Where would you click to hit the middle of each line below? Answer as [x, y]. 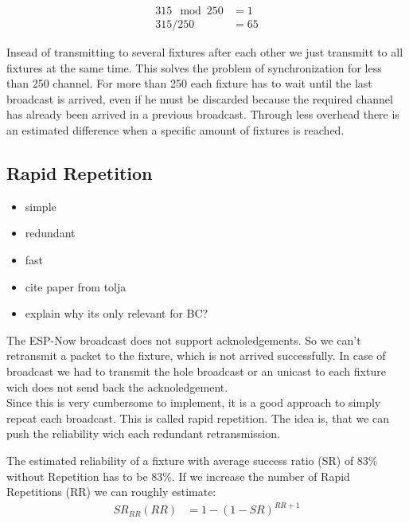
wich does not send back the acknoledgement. [117, 386]
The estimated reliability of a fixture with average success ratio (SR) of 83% [192, 460]
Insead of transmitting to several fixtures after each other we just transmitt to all [205, 52]
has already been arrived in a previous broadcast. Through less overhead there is [203, 114]
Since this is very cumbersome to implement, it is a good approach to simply [194, 402]
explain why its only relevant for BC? [117, 313]
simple [41, 206]
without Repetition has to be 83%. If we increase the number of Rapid [178, 476]
